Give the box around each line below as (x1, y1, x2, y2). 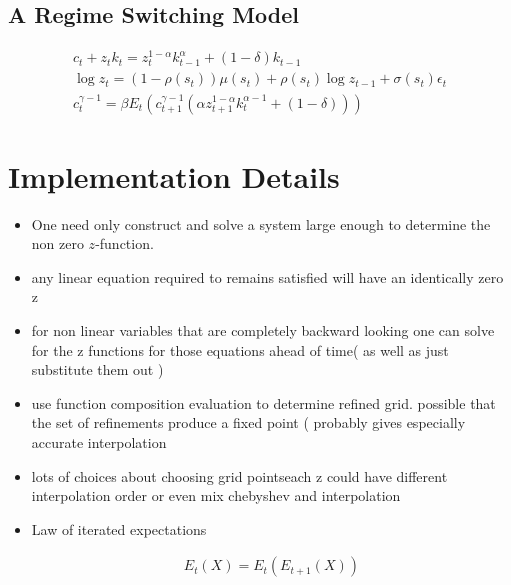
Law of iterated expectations (31, 518, 207, 539)
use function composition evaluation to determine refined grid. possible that (31, 392, 496, 413)
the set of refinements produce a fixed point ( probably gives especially (31, 412, 466, 433)
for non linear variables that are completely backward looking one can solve (31, 320, 495, 341)
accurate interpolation (31, 432, 167, 452)
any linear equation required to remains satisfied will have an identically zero (31, 266, 504, 287)
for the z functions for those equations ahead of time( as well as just (31, 339, 449, 360)
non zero (31, 233, 84, 254)
